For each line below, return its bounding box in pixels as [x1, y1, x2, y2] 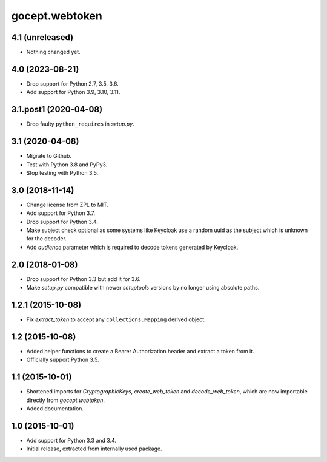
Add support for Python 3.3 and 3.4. [26, 437, 116, 444]
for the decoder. [26, 235, 67, 242]
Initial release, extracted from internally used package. [26, 445, 163, 452]
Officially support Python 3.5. [26, 356, 99, 364]
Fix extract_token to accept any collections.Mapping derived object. [26, 316, 206, 323]
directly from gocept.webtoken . [26, 396, 105, 404]
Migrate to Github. [26, 152, 72, 160]
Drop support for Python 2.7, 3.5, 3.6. [26, 80, 119, 87]
